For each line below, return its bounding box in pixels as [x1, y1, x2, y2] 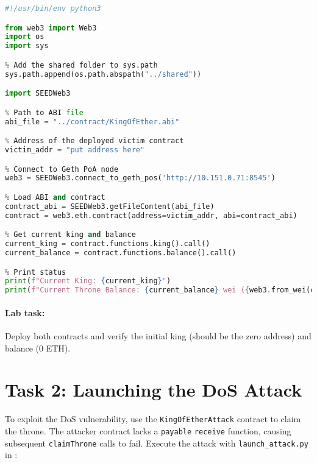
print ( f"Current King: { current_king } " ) [5, 277, 171, 286]
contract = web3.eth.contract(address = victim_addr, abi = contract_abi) [5, 211, 297, 220]
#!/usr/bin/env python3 [5, 4, 101, 13]
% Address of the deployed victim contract [5, 136, 184, 146]
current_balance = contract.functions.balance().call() [5, 249, 237, 257]
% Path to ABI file [5, 108, 84, 117]
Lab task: [5, 306, 45, 319]
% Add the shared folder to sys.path [5, 60, 158, 69]
